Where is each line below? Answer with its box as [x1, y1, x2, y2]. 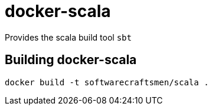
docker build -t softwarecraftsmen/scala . [5, 77, 209, 87]
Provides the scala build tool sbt [5, 32, 132, 42]
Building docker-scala [5, 52, 137, 68]
